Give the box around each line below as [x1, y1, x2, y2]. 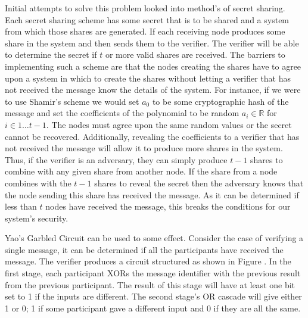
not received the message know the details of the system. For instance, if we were [5, 83, 301, 96]
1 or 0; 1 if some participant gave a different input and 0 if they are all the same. [5, 301, 301, 314]
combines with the [5, 176, 71, 189]
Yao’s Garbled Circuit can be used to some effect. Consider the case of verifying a [5, 232, 304, 244]
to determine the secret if [5, 48, 97, 61]
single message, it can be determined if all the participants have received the [5, 243, 284, 255]
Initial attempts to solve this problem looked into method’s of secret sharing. [5, 2, 285, 14]
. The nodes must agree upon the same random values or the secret [46, 118, 292, 130]
